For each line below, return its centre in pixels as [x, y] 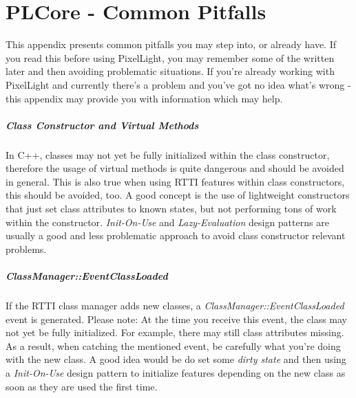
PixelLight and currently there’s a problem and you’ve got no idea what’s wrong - [178, 84]
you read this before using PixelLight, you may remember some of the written [170, 57]
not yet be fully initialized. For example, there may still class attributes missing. [175, 332]
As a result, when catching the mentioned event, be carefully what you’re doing [173, 345]
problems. [26, 248]
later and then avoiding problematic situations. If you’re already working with [170, 71]
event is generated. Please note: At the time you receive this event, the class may [176, 319]
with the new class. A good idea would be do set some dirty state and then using [176, 359]
